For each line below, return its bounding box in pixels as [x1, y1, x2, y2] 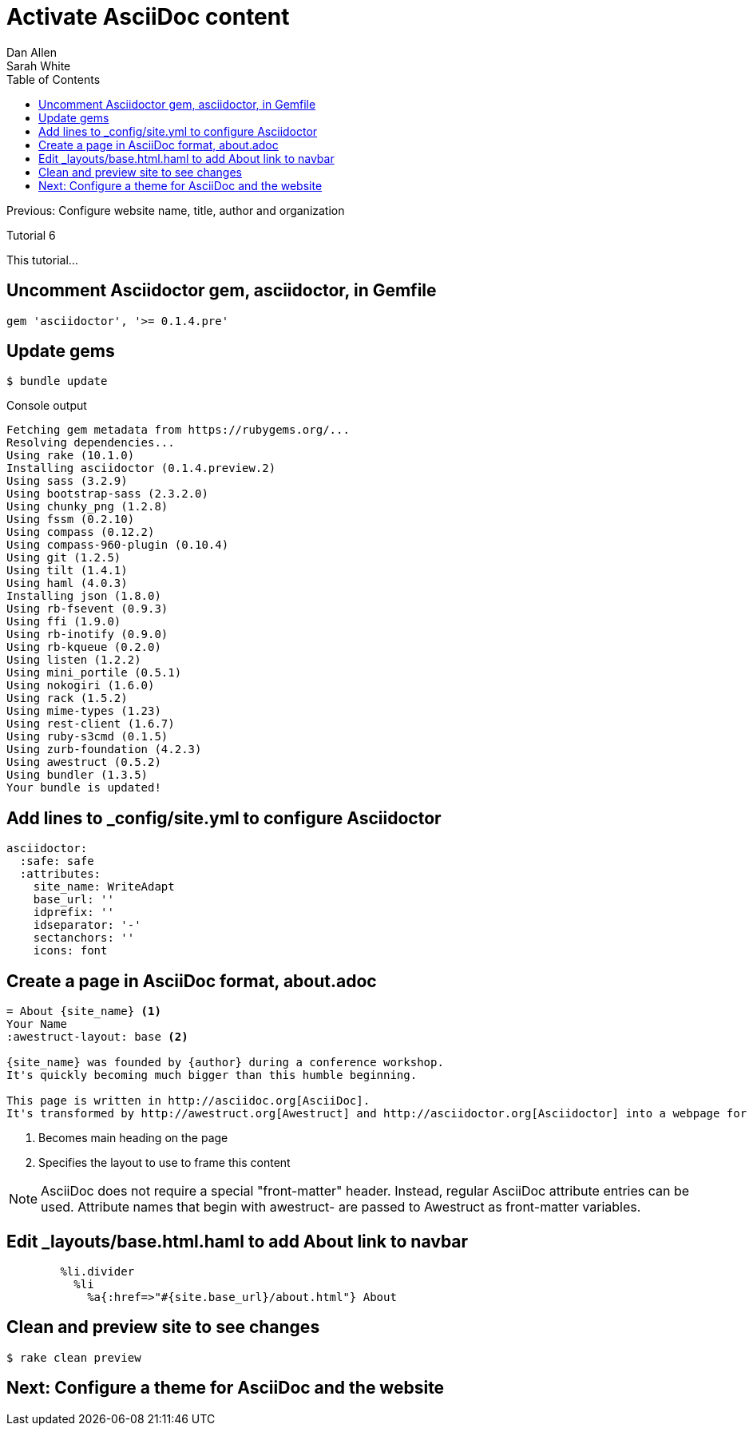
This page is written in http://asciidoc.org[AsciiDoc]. [6, 1094, 371, 1108]
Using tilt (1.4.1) [6, 564, 128, 577]
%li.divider [60, 1264, 135, 1278]
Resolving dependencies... [6, 436, 175, 450]
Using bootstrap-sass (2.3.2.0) [6, 487, 208, 501]
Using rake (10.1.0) [6, 449, 135, 462]
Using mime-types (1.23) [6, 704, 161, 718]
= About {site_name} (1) [6, 1005, 161, 1018]
